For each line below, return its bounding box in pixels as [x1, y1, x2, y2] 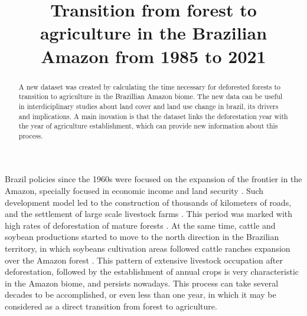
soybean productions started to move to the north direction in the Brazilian [5, 231, 279, 243]
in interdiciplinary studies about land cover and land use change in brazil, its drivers [18, 101, 279, 111]
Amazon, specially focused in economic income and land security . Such [5, 185, 264, 197]
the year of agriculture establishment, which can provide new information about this [18, 121, 278, 131]
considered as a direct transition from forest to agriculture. [5, 300, 217, 312]
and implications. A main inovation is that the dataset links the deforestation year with [18, 111, 288, 121]
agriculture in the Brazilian [40, 21, 267, 45]
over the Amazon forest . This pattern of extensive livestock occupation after [5, 254, 283, 266]
